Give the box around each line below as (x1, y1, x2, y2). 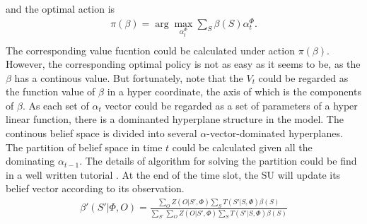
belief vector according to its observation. (6, 181, 185, 196)
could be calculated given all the (172, 139, 313, 154)
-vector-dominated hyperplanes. (206, 126, 343, 141)
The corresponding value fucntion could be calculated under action (6, 42, 295, 57)
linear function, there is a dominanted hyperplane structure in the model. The (6, 112, 344, 126)
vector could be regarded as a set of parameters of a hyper (105, 98, 358, 112)
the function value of (6, 84, 95, 99)
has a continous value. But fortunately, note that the (14, 70, 243, 85)
